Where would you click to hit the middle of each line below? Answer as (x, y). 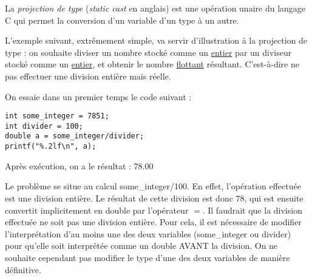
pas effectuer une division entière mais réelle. (88, 76)
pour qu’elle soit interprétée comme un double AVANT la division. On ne (141, 246)
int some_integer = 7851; (57, 116)
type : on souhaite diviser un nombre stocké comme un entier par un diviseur (148, 52)
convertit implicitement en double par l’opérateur (97, 210)
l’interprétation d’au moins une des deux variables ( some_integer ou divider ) (148, 233)
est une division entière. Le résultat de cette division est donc (119, 198)
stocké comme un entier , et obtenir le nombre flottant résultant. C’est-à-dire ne (152, 64)
